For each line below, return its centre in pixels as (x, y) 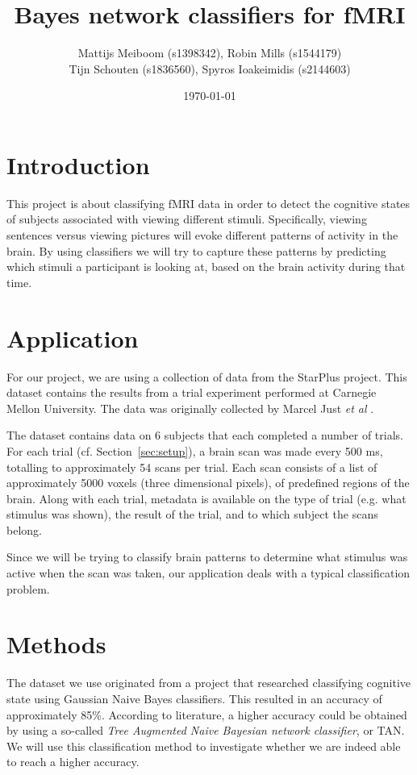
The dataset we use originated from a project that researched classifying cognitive (209, 683)
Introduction (78, 164)
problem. (28, 588)
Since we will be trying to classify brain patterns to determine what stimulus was (207, 557)
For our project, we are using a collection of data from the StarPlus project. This (207, 376)
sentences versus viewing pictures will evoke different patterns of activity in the (202, 235)
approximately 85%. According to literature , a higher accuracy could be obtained (207, 714)
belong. (24, 529)
